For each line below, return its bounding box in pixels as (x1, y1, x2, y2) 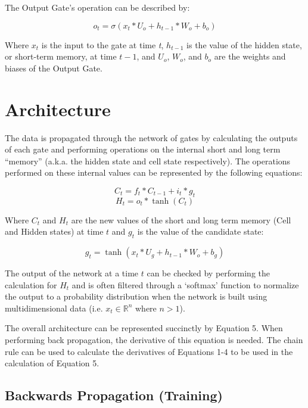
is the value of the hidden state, (186, 38, 302, 51)
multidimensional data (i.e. (5, 301, 103, 314)
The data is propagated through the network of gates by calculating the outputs (5, 131, 298, 144)
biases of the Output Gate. (5, 61, 102, 74)
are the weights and (214, 50, 286, 63)
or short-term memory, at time (5, 50, 117, 63)
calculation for (5, 278, 57, 291)
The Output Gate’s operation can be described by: (5, 1, 190, 13)
